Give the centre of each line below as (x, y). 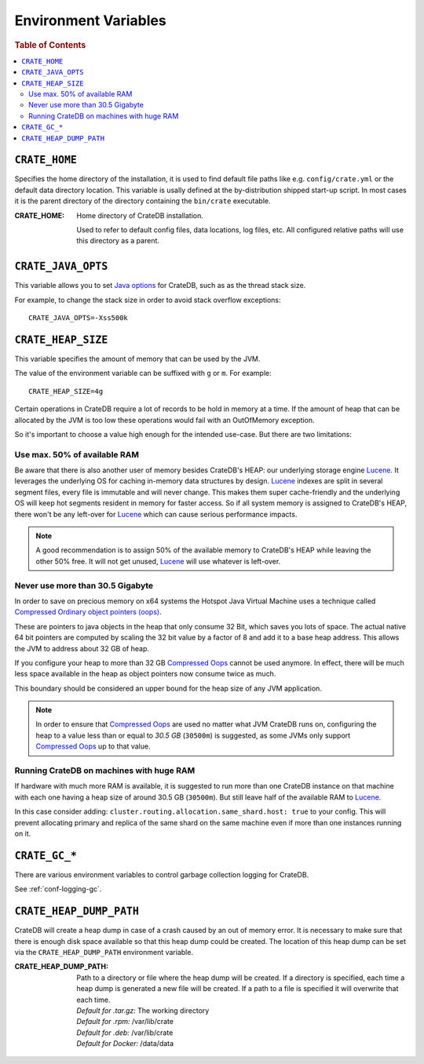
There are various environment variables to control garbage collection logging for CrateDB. (162, 874)
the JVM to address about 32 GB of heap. (82, 648)
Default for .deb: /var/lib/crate (125, 1033)
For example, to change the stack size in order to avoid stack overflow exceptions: (148, 300)
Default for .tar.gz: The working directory (143, 1010)
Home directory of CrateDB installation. (140, 215)
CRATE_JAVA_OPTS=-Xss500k (79, 318)
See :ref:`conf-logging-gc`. (58, 889)
